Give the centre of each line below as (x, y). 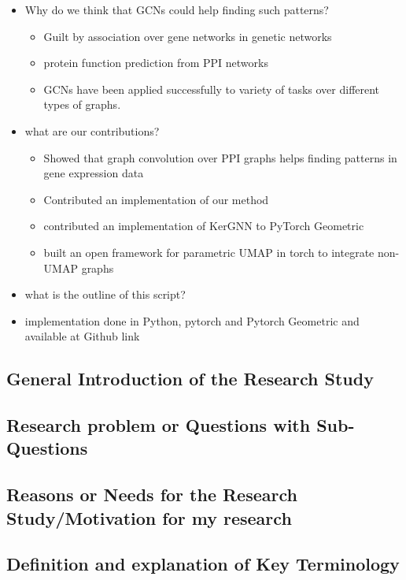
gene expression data (94, 173)
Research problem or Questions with (159, 425)
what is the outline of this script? (105, 294)
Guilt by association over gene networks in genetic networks (188, 36)
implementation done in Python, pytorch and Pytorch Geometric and (192, 320)
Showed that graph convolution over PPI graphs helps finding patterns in (220, 157)
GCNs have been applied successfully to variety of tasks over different (212, 89)
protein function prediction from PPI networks (156, 63)
